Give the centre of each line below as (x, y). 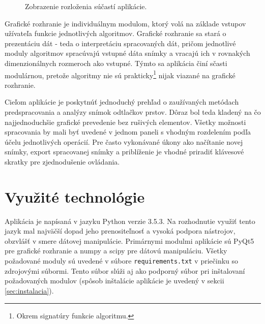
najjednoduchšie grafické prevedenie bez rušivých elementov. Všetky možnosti (125, 122)
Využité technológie (75, 196)
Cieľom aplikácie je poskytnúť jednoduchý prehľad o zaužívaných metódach (122, 102)
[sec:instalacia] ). (29, 290)
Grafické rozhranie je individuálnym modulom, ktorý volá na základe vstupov (125, 23)
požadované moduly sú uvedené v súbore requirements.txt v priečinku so (122, 261)
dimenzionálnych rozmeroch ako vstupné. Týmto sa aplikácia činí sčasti (116, 63)
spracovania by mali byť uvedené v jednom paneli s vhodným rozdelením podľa (128, 132)
